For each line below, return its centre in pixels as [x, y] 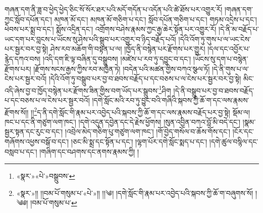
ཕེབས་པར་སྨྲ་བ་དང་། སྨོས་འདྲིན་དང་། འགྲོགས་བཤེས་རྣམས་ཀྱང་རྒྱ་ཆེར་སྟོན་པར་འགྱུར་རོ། [111, 29]
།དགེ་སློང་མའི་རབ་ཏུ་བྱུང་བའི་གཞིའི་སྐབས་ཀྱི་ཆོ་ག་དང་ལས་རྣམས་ [171, 100]
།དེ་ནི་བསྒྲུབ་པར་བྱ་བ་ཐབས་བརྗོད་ [214, 90]
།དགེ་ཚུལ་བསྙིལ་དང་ [234, 142]
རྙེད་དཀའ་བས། [23, 58]
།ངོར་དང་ [243, 131]
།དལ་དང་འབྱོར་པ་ [229, 49]
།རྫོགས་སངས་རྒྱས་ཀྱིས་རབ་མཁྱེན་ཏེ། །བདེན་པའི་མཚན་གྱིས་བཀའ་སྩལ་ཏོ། [122, 68]
